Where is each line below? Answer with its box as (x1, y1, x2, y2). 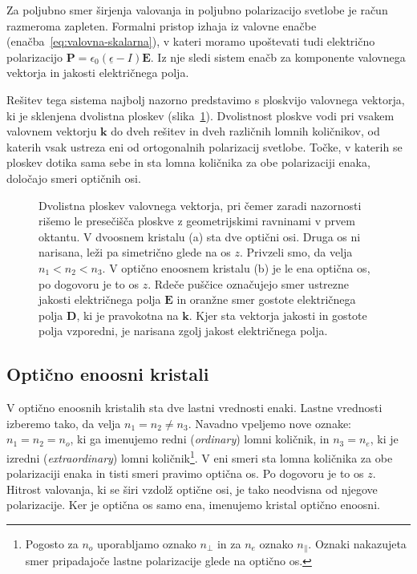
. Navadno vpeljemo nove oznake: (188, 414, 352, 431)
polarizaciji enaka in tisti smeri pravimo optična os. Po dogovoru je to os (6, 465, 364, 482)
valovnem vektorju (6, 123, 97, 139)
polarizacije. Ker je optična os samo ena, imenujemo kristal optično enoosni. (6, 496, 380, 513)
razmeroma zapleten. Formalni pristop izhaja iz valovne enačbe (6, 17, 317, 34)
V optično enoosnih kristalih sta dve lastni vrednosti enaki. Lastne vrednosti (6, 399, 383, 416)
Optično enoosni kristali (6, 362, 209, 386)
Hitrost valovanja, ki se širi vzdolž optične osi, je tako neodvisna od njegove (6, 480, 378, 497)
